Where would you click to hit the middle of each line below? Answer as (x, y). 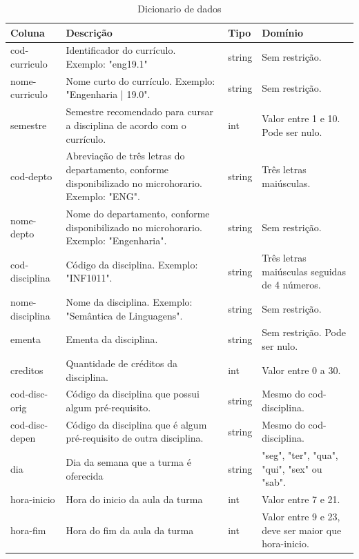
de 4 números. (291, 285)
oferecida (85, 475)
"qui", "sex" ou (292, 468)
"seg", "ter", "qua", (300, 455)
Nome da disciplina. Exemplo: (129, 302)
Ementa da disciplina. (112, 339)
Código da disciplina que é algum (136, 424)
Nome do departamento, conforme (138, 213)
